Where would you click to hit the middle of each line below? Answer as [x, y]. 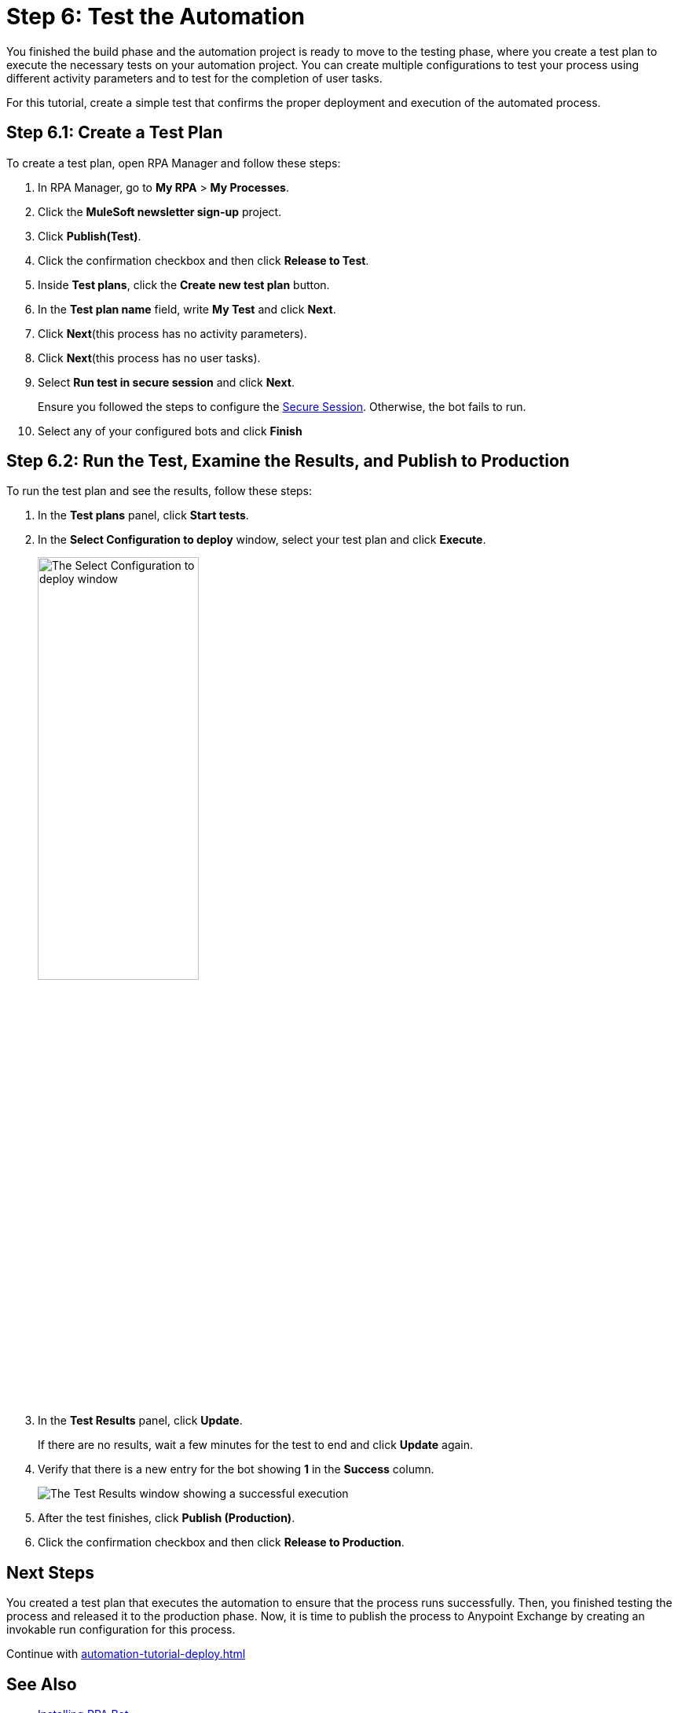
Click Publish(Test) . [90, 236]
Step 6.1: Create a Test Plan [115, 133]
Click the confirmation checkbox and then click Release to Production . [221, 1542]
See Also [42, 1684]
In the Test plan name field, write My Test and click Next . [187, 309]
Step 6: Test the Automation [156, 17]
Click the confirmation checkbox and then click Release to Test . [203, 260]
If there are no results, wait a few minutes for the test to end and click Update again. [256, 1445]
